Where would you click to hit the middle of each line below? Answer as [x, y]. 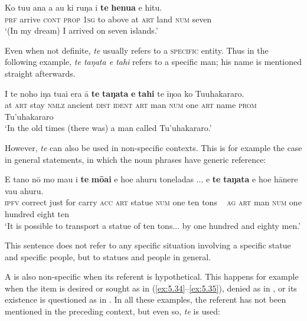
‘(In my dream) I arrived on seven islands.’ [81, 30]
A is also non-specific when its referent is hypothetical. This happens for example [152, 276]
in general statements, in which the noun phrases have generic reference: [135, 159]
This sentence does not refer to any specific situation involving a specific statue [148, 245]
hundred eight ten [37, 213]
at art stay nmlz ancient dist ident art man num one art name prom [131, 105]
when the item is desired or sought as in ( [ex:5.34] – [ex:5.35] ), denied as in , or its [151, 288]
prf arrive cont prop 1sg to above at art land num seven [108, 19]
